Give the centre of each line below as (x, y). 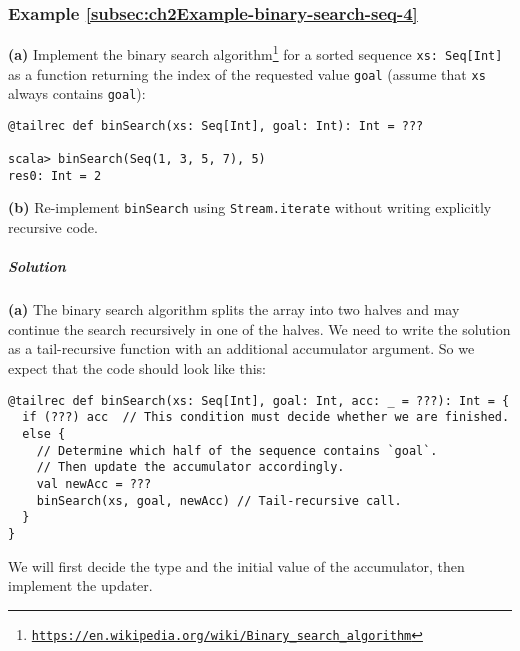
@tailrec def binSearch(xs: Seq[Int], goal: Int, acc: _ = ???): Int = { (259, 400)
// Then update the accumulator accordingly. (190, 467)
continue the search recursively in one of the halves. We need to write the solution (259, 328)
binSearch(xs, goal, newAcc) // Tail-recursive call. (219, 500)
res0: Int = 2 (55, 175)
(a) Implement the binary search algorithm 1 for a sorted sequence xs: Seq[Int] (255, 52)
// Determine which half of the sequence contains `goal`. (237, 450)
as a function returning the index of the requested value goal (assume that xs (247, 73)
